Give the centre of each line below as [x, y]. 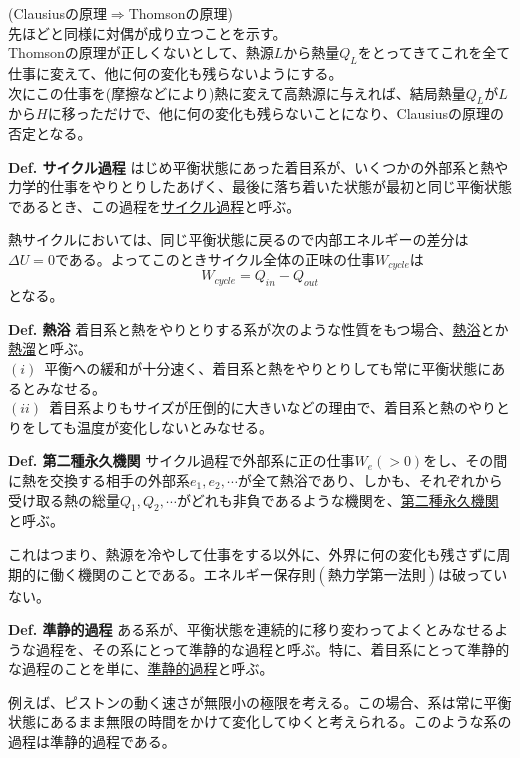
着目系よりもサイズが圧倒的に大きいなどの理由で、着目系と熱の [258, 407]
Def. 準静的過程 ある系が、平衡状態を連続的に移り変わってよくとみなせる [251, 629]
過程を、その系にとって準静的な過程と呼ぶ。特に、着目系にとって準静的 [272, 648]
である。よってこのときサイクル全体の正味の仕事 [214, 258]
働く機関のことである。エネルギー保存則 [182, 573]
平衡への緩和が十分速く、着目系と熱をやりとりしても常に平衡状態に [268, 367]
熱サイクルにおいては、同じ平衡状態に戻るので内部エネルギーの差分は [238, 239]
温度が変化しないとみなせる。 [174, 426]
